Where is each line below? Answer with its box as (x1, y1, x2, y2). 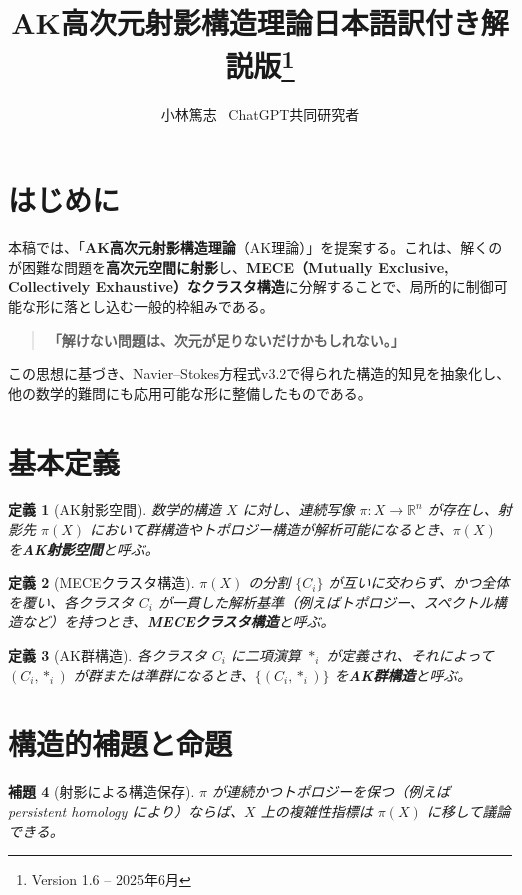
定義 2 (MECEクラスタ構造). (8, 572, 195, 593)
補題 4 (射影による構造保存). (8, 781, 195, 802)
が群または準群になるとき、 (73, 664, 255, 685)
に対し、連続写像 (242, 499, 355, 520)
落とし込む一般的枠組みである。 (63, 295, 274, 316)
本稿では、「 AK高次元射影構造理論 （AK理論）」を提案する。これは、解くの (8, 237, 503, 258)
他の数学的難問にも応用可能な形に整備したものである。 (8, 382, 372, 403)
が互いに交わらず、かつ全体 (328, 572, 510, 593)
